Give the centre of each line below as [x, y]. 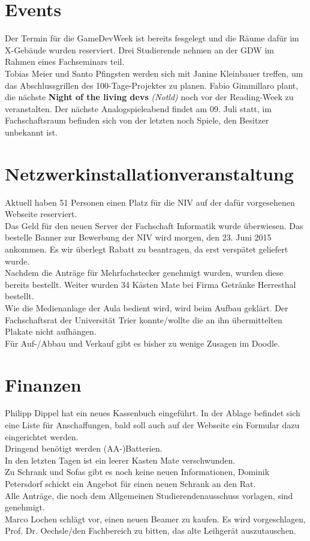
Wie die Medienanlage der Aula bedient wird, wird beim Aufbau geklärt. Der [147, 307]
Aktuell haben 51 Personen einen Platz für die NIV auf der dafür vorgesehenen [150, 202]
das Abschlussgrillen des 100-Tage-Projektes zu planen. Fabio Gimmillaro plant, [152, 85]
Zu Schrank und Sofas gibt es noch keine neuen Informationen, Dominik [137, 472]
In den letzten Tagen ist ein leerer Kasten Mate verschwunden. [120, 460]
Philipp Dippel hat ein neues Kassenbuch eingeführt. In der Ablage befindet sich [153, 413]
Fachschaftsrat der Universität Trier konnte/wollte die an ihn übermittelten [144, 319]
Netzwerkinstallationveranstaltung [149, 173]
